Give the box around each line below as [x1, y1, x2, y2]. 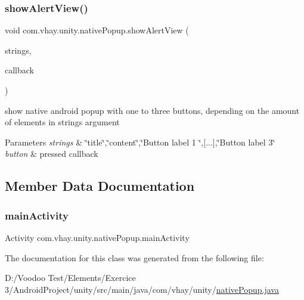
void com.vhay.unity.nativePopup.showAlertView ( [5, 24, 189, 36]
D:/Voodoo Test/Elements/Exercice [5, 271, 136, 284]
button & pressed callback [5, 147, 98, 160]
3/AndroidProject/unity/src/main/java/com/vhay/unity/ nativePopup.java [5, 283, 279, 295]
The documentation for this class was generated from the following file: [5, 251, 264, 264]
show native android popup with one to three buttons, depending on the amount [5, 104, 300, 116]
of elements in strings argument [5, 116, 120, 128]
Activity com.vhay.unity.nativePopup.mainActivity [5, 231, 190, 243]
